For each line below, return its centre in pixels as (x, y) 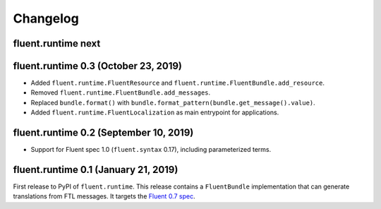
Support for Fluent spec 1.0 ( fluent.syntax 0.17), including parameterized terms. (151, 150)
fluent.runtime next (57, 43)
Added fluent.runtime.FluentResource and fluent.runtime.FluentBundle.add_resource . (177, 83)
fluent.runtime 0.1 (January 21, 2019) (96, 169)
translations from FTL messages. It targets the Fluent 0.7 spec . (104, 196)
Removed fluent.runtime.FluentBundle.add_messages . (121, 92)
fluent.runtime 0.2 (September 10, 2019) (103, 133)
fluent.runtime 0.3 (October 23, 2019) (98, 66)
